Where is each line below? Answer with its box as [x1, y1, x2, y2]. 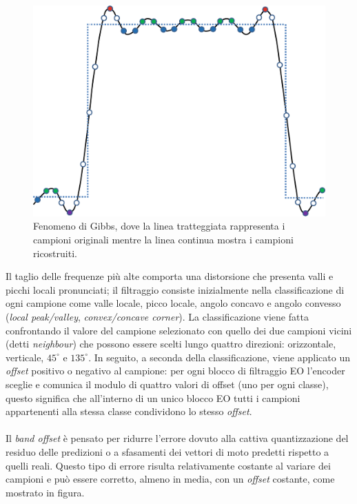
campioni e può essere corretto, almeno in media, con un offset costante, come [6, 472, 335, 486]
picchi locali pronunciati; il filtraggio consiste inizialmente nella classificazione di [6, 282, 345, 296]
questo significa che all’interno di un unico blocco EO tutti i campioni [6, 390, 300, 405]
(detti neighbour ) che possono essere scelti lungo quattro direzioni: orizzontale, [6, 336, 336, 351]
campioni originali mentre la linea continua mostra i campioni [33, 232, 294, 247]
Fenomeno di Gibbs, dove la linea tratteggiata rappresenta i [33, 219, 285, 233]
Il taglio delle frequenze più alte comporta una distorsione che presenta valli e [6, 269, 334, 283]
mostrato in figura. [6, 485, 85, 499]
